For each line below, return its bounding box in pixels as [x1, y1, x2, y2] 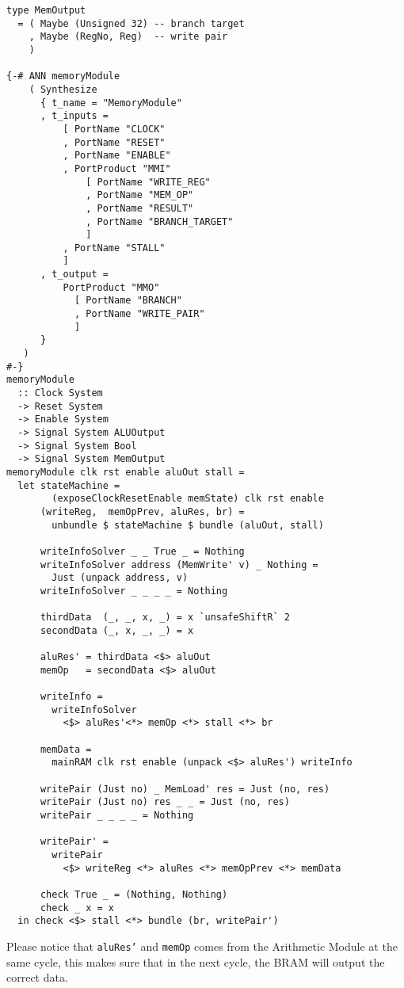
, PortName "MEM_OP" [86, 189, 194, 201]
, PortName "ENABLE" [63, 150, 171, 162]
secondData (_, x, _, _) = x [40, 624, 194, 636]
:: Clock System [17, 387, 103, 399]
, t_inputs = [40, 110, 109, 122]
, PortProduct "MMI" [63, 162, 171, 174]
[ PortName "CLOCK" [63, 123, 166, 135]
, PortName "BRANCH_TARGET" [86, 216, 234, 227]
